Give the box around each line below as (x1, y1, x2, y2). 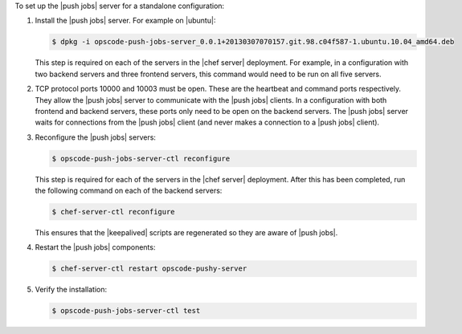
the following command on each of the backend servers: (35, 185, 223, 196)
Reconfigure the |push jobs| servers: (35, 132, 157, 142)
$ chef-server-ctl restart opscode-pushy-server (51, 264, 247, 273)
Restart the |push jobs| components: (35, 242, 156, 252)
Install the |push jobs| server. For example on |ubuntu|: (35, 16, 216, 26)
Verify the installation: (35, 285, 108, 295)
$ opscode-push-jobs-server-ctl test (51, 306, 201, 316)
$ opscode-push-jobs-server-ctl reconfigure (51, 153, 231, 163)
